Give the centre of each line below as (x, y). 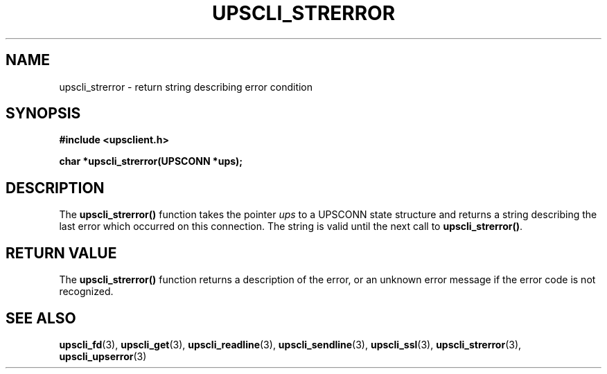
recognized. (86, 292)
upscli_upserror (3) (103, 356)
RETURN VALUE (61, 253)
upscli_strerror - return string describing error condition (186, 87)
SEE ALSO (41, 318)
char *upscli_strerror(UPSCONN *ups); (151, 161)
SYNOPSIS (43, 114)
